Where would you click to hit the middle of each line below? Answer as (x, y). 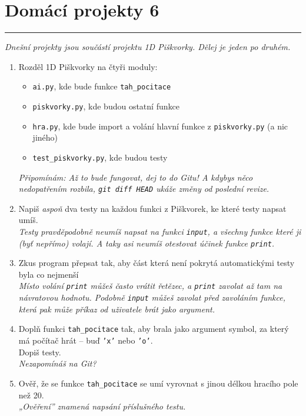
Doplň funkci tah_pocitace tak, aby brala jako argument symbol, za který (154, 329)
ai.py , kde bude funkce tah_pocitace (102, 86)
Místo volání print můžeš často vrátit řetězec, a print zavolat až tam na (150, 286)
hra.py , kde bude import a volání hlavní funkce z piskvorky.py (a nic (160, 126)
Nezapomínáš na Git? (57, 363)
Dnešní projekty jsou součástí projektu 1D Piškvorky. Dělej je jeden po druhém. (148, 47)
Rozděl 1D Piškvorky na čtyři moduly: (88, 66)
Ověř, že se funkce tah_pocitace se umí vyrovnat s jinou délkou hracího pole (158, 383)
